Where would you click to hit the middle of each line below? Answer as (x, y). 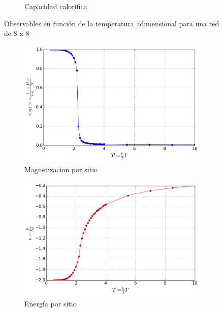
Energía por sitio (51, 303)
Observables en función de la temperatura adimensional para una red (112, 23)
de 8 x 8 (17, 33)
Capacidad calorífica (56, 6)
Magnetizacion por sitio (61, 169)
